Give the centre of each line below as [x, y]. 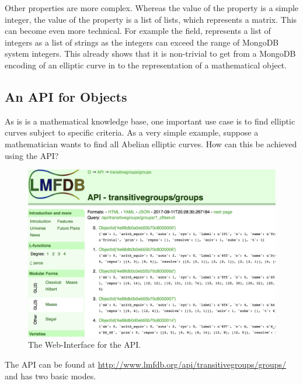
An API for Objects [66, 96]
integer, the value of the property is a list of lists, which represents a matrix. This [151, 19]
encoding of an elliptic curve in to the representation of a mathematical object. [146, 65]
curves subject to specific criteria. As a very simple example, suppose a [132, 132]
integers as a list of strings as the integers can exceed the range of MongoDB [142, 42]
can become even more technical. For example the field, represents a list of [138, 31]
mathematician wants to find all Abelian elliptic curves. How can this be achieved [151, 143]
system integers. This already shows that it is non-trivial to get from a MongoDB [150, 53]
